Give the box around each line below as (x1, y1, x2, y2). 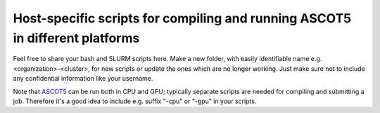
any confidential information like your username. (13, 74, 153, 83)
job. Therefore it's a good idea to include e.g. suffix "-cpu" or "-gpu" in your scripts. (13, 97, 257, 105)
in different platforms (13, 30, 140, 46)
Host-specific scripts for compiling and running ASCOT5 (13, 11, 352, 26)
